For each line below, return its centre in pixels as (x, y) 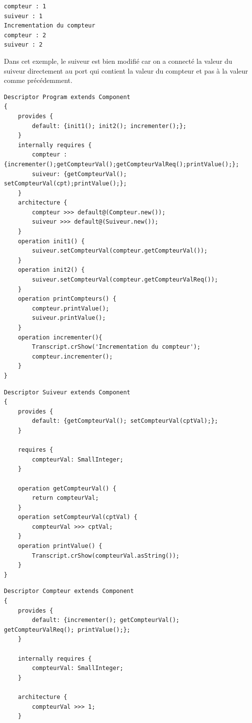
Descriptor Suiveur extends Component (67, 392)
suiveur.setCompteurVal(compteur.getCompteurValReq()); (125, 280)
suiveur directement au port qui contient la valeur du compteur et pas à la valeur (126, 70)
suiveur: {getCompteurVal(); (79, 174)
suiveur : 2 (23, 45)
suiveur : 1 (23, 16)
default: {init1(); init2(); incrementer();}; (109, 126)
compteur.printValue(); (71, 308)
